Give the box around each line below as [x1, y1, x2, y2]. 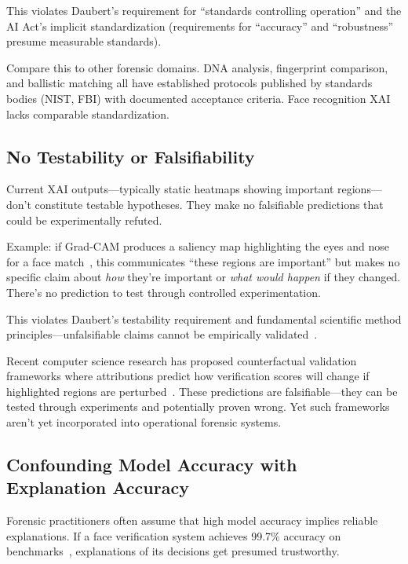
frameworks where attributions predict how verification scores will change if [6, 368, 370, 384]
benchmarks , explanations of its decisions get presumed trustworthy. [6, 543, 340, 559]
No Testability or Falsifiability [6, 144, 255, 168]
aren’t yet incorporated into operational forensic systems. [6, 414, 282, 430]
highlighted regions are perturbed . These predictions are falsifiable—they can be [6, 383, 398, 399]
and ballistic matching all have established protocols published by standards [6, 75, 373, 91]
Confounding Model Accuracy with [6, 452, 297, 477]
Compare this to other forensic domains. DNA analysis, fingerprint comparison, [6, 59, 388, 75]
